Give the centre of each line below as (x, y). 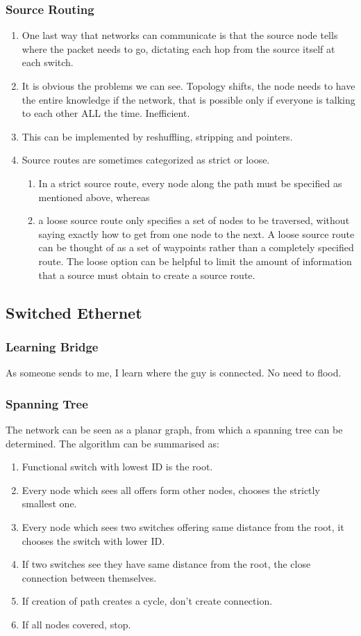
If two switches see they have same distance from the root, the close (166, 564)
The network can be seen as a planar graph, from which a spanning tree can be (174, 429)
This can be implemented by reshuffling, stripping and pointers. (157, 136)
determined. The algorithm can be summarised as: (112, 443)
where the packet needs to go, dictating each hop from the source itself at (178, 48)
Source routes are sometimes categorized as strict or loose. (146, 160)
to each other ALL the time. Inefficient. (106, 113)
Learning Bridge (52, 346)
